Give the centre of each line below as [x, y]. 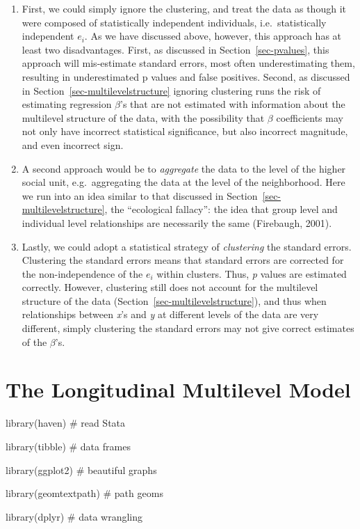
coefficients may [310, 117]
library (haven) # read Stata [66, 423]
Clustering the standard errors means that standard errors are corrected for [183, 260]
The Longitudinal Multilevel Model [178, 389]
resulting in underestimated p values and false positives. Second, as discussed [186, 76]
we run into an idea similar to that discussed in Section [140, 195]
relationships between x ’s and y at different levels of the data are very [170, 314]
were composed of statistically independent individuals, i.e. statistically [174, 22]
